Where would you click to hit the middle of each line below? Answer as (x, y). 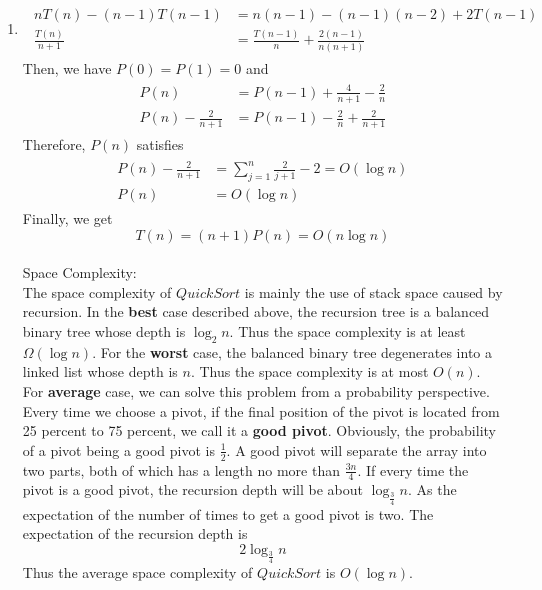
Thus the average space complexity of (137, 572)
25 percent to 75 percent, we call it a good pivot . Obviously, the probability (259, 430)
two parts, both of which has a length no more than (181, 469)
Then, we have (67, 67)
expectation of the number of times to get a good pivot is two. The (228, 513)
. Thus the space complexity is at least (347, 331)
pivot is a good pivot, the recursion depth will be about (192, 489)
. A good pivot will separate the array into (356, 449)
